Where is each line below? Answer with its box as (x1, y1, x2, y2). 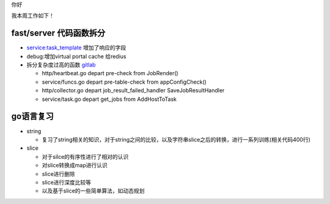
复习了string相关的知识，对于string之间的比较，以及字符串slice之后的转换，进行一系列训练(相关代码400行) (42, 136, 311, 143)
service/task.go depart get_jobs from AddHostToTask (42, 95, 177, 103)
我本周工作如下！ (11, 12, 54, 20)
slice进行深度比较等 (42, 178, 92, 186)
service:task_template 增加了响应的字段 (26, 44, 127, 51)
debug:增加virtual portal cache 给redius (26, 53, 127, 60)
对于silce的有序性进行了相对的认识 (42, 153, 129, 160)
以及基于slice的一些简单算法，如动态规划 (42, 187, 145, 195)
